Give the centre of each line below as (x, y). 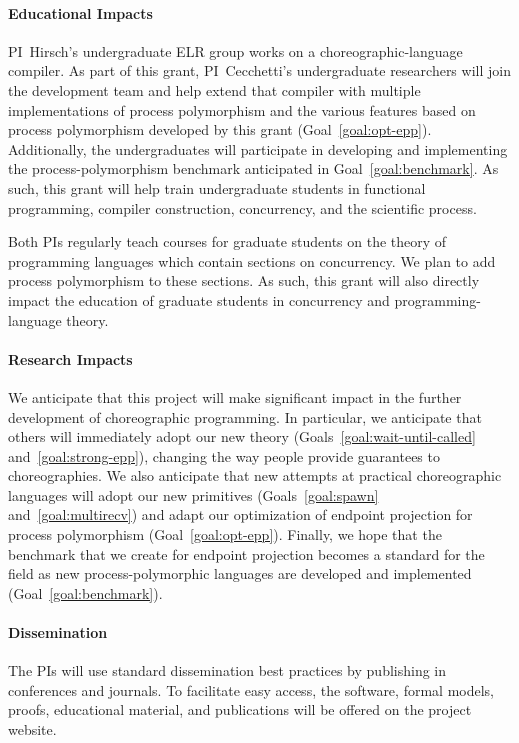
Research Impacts (70, 358)
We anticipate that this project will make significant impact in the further (235, 396)
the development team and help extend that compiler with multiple (214, 89)
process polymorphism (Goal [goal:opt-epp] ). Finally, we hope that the (225, 534)
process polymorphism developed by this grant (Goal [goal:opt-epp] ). (220, 129)
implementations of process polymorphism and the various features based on (242, 109)
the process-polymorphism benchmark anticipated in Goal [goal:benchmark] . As (253, 168)
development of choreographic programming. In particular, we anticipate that (245, 416)
